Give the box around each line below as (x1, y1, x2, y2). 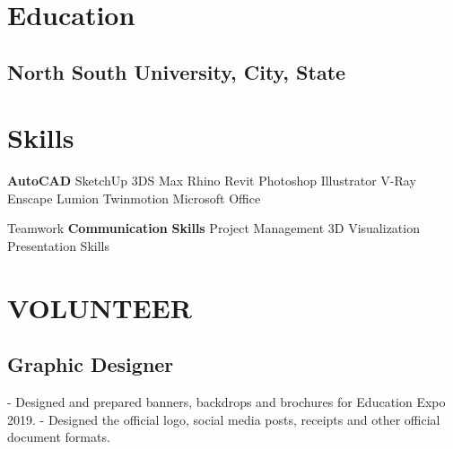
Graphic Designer (7, 350, 174, 378)
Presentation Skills (7, 237, 109, 255)
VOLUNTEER (7, 289, 192, 325)
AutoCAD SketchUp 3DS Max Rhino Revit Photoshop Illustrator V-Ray (7, 171, 416, 190)
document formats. (7, 427, 110, 446)
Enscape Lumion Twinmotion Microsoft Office (7, 188, 261, 207)
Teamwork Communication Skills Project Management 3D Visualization (7, 219, 420, 237)
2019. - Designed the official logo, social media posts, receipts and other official (7, 410, 440, 428)
